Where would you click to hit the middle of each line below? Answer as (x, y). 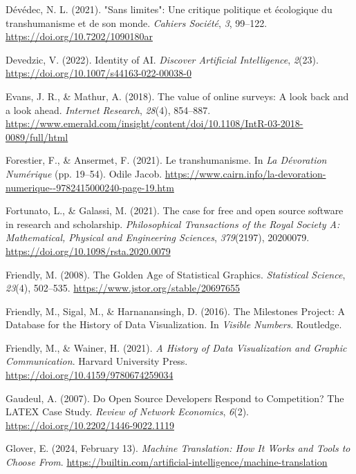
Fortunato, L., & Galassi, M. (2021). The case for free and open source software (175, 210)
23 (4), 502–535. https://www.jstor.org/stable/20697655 (123, 288)
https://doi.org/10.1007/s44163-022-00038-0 (99, 73)
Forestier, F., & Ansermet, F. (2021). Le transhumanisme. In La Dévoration (166, 160)
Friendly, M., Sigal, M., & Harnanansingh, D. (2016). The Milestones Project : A (176, 311)
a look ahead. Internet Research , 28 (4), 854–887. (108, 110)
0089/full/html (37, 136)
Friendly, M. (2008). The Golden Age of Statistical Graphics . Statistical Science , (176, 274)
